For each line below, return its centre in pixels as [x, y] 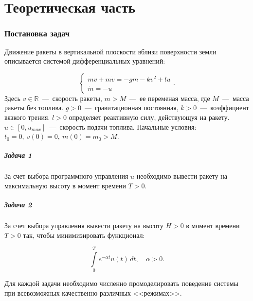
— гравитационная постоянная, [132, 108]
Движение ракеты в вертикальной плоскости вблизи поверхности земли [110, 51]
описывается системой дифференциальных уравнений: [85, 61]
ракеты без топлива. [34, 108]
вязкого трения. [27, 117]
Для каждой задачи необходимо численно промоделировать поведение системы [121, 283]
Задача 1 [18, 155]
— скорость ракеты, [72, 98]
